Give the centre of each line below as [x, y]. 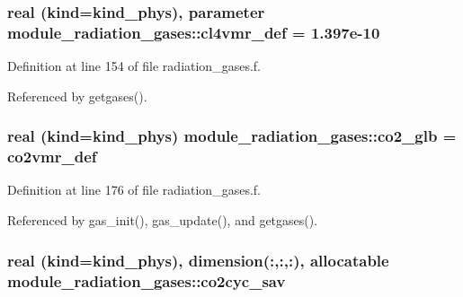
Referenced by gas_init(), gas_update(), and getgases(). [163, 220]
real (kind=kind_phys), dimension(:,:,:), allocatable [198, 260]
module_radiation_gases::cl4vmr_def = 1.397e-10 [194, 32]
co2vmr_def [52, 157]
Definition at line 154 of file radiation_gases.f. [134, 66]
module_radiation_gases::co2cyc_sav [147, 280]
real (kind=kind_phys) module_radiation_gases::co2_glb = [232, 136]
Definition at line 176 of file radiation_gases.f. [134, 190]
